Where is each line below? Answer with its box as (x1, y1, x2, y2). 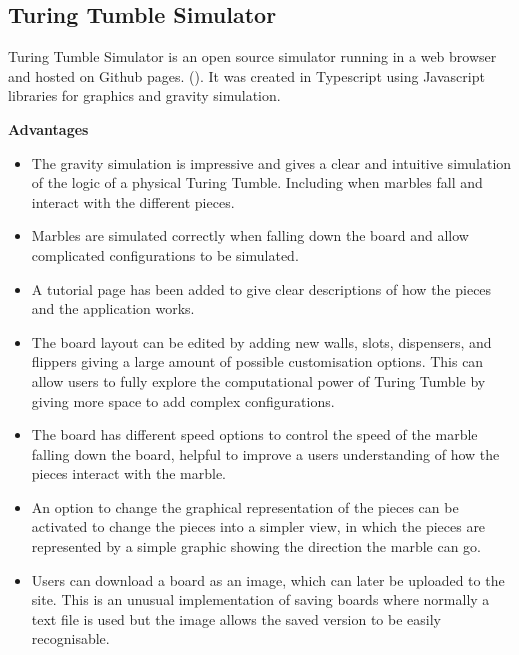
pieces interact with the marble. (31, 463, 226, 484)
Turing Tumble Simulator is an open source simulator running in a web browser (8, 46, 497, 67)
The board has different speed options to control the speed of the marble (31, 424, 478, 445)
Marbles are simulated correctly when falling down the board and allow (31, 225, 469, 246)
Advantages (8, 118, 89, 139)
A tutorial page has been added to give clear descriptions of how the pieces (31, 278, 492, 299)
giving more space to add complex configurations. (31, 390, 335, 411)
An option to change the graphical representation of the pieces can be (31, 496, 459, 517)
